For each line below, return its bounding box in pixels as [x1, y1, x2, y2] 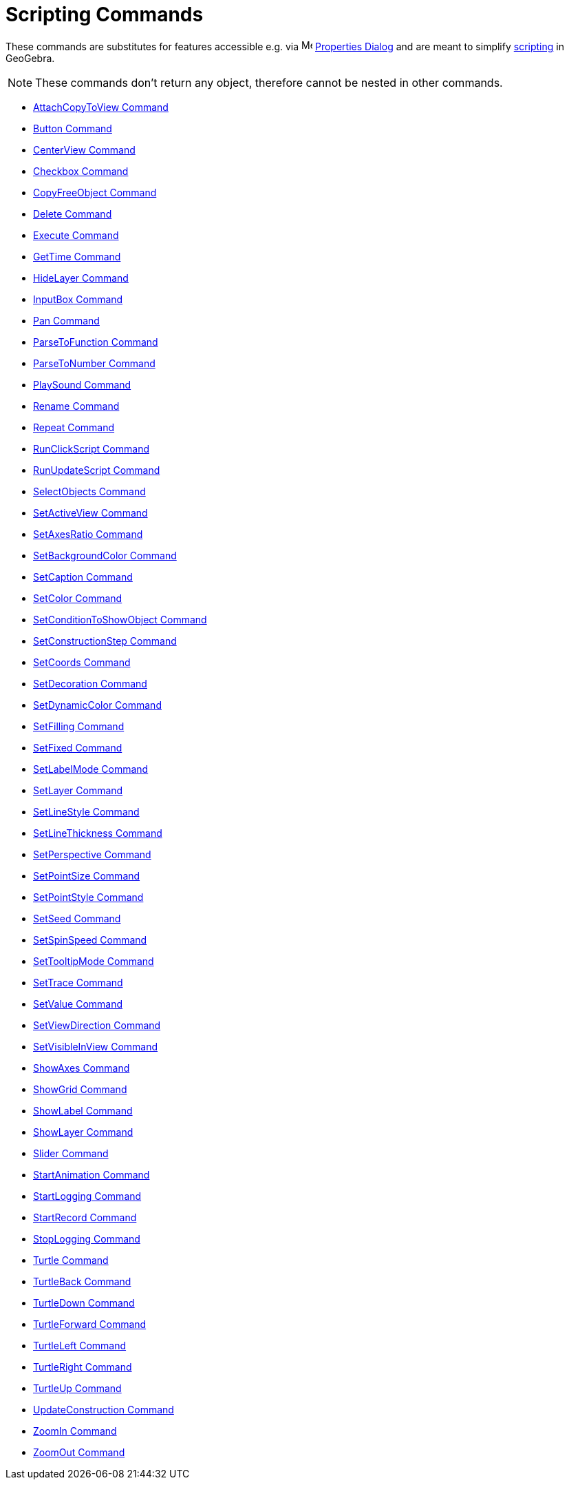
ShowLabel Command [33, 1104, 133, 1117]
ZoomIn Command [33, 1424, 117, 1437]
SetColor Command [33, 592, 122, 604]
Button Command [33, 122, 112, 134]
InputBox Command [33, 293, 123, 305]
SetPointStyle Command [33, 891, 144, 903]
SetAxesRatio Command [33, 528, 143, 540]
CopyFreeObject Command [33, 186, 157, 198]
